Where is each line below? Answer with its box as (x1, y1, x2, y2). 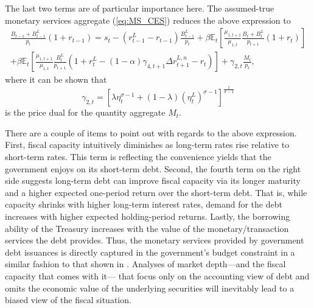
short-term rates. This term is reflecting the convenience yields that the (5, 150, 271, 163)
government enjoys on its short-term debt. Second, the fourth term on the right (5, 162, 301, 175)
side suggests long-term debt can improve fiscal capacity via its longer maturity (5, 174, 301, 187)
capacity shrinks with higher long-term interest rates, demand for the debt (5, 198, 282, 211)
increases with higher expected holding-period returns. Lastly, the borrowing (5, 209, 290, 222)
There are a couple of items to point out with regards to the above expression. (5, 126, 297, 139)
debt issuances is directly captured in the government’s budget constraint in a (5, 245, 295, 258)
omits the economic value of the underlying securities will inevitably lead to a (5, 281, 295, 294)
